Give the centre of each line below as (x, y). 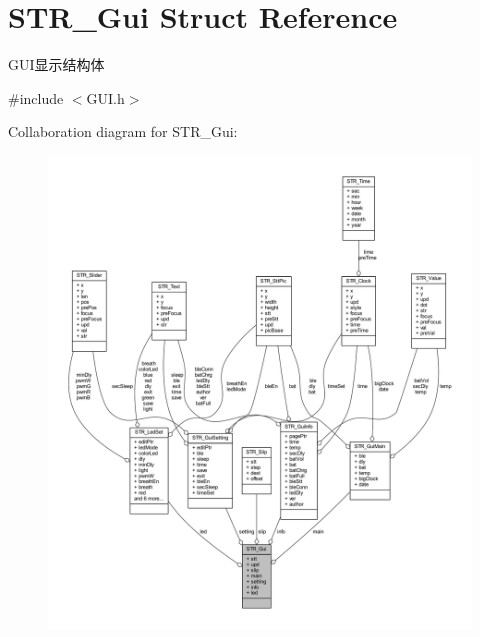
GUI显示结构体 (56, 64)
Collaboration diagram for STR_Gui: (123, 131)
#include (36, 97)
